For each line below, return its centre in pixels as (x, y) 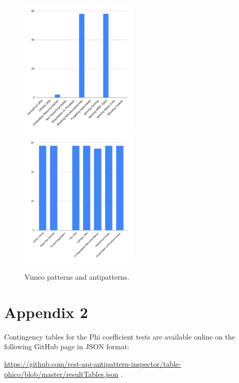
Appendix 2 (46, 312)
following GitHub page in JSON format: (67, 346)
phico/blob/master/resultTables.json (61, 374)
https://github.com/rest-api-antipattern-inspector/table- (93, 363)
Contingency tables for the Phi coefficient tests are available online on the (119, 336)
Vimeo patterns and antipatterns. (77, 277)
